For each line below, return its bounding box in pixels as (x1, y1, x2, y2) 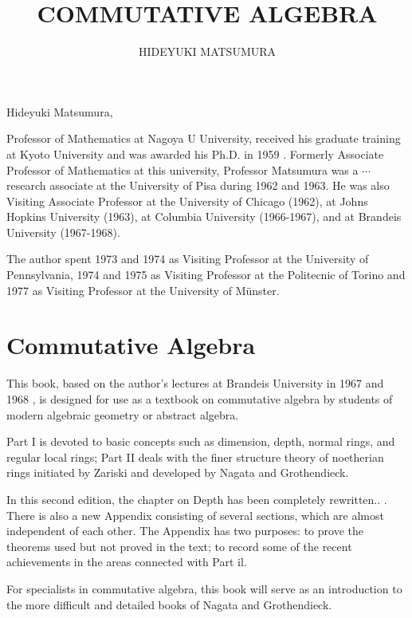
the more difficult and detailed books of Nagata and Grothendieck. (6, 596, 332, 612)
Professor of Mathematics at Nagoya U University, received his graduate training (6, 130, 401, 147)
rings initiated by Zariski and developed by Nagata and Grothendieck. (6, 464, 349, 481)
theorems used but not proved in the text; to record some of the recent (6, 537, 352, 554)
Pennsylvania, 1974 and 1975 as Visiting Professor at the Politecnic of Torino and (6, 266, 406, 283)
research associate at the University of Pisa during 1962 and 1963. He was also (6, 177, 390, 194)
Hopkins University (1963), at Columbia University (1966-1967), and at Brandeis (6, 208, 402, 225)
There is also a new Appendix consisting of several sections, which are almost (6, 506, 384, 523)
